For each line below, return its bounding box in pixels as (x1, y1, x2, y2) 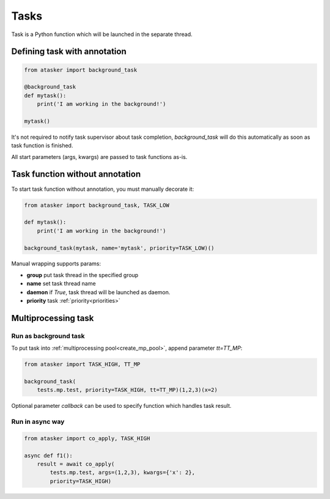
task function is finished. (11, 142, 73, 149)
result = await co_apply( (37, 460, 115, 468)
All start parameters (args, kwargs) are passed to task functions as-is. (11, 153, 188, 160)
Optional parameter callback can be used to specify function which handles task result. (11, 402, 232, 410)
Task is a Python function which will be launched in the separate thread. (11, 31, 193, 38)
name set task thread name (26, 280, 96, 287)
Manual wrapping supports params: (11, 260, 101, 267)
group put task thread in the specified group (26, 271, 139, 278)
